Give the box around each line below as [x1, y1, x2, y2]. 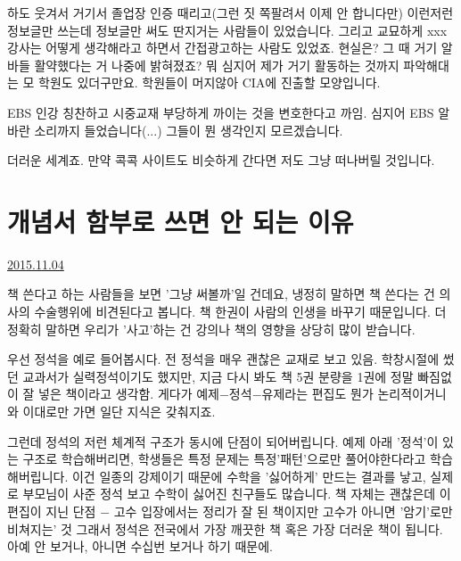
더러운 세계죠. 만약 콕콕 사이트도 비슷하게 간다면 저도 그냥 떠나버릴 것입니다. [7, 151, 435, 169]
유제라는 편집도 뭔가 [261, 384, 374, 403]
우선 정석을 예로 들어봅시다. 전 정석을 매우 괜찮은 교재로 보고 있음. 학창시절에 [7, 350, 440, 368]
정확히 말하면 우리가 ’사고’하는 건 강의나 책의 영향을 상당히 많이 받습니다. [7, 319, 416, 338]
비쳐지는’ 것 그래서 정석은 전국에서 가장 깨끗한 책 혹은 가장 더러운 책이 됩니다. [7, 519, 443, 538]
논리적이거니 [377, 384, 447, 403]
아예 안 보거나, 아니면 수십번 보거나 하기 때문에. [7, 537, 274, 556]
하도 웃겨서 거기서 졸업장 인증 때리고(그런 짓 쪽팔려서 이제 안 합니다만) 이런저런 [7, 4, 454, 21]
